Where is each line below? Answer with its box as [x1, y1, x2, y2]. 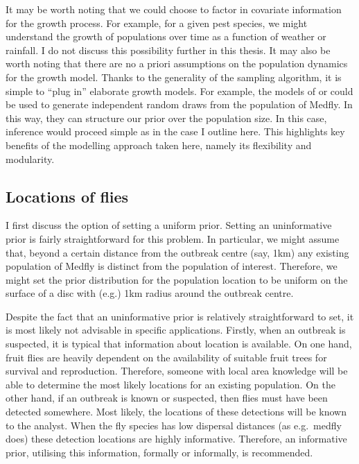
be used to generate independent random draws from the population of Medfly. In [6, 97, 353, 112]
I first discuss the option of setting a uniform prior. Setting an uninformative [6, 218, 332, 232]
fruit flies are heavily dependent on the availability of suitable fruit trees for [6, 350, 327, 364]
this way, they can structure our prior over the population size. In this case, [6, 110, 327, 125]
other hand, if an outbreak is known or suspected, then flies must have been [6, 390, 328, 405]
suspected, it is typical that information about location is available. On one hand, [6, 336, 352, 351]
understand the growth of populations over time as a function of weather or [6, 29, 326, 44]
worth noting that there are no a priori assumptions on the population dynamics [6, 56, 348, 71]
